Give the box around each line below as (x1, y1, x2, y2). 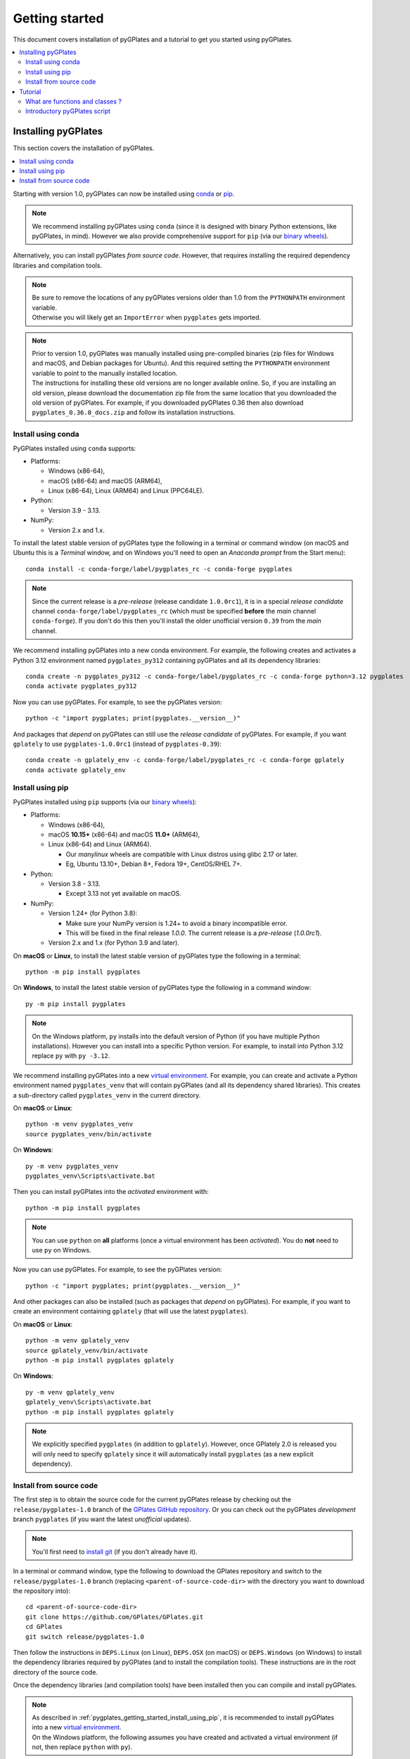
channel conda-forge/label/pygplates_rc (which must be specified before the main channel (32, 607, 316, 615)
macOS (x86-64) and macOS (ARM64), (48, 476, 162, 485)
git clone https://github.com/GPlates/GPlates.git (25, 1613, 204, 1621)
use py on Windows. (32, 1245, 91, 1254)
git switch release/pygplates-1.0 (25, 1632, 144, 1641)
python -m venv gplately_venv (25, 1337, 130, 1345)
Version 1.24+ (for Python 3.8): (48, 909, 137, 917)
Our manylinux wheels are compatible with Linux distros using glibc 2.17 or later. (65, 850, 298, 858)
